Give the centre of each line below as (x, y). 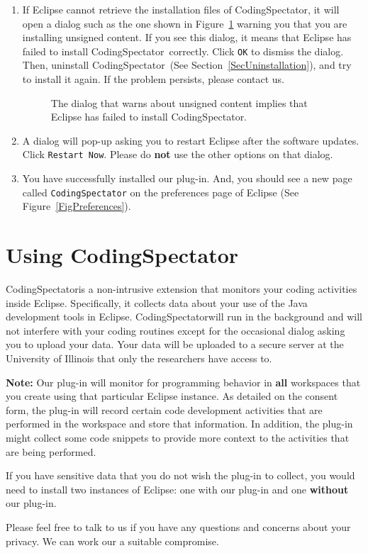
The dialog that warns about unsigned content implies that (179, 102)
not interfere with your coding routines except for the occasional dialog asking (175, 330)
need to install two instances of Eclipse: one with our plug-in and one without (177, 489)
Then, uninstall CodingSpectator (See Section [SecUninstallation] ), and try (187, 65)
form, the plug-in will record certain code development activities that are (164, 409)
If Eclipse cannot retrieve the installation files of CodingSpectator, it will (181, 9)
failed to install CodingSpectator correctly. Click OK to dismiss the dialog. (183, 51)
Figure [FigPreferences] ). (77, 206)
